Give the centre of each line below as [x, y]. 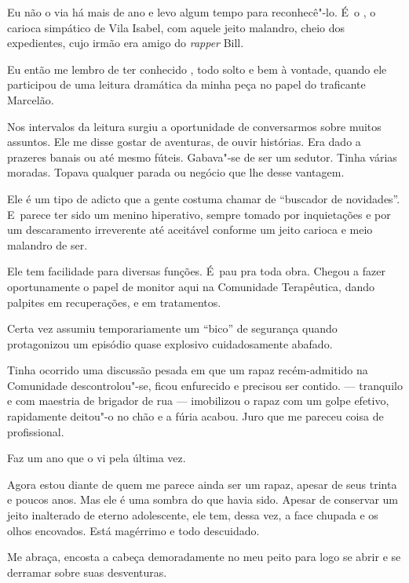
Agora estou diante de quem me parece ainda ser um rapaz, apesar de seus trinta [202, 484]
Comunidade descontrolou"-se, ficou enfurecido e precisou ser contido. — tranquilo [205, 385]
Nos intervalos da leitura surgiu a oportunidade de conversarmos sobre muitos [194, 126]
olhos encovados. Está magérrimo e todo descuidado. [133, 530]
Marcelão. [31, 99]
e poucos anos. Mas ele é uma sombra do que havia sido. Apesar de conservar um [203, 499]
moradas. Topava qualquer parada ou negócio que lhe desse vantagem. [176, 172]
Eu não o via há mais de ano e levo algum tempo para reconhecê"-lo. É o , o [192, 12]
